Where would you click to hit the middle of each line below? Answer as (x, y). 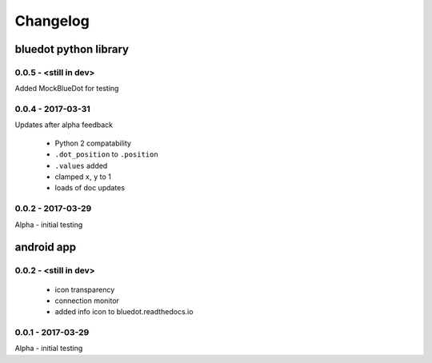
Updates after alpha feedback (64, 125)
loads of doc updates (90, 188)
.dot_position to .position (107, 154)
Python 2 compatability (93, 143)
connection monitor (87, 301)
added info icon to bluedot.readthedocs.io (124, 312)
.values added (81, 166)
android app (45, 247)
